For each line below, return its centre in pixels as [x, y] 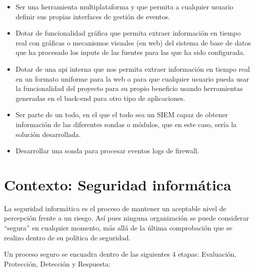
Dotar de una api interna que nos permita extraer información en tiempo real [133, 68]
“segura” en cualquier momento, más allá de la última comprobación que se [118, 228]
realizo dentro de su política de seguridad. [67, 237]
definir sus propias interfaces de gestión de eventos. [93, 16]
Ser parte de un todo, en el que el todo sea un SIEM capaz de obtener [122, 114]
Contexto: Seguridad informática [118, 184]
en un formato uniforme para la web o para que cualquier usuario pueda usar [132, 78]
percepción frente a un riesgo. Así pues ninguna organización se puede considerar [127, 218]
